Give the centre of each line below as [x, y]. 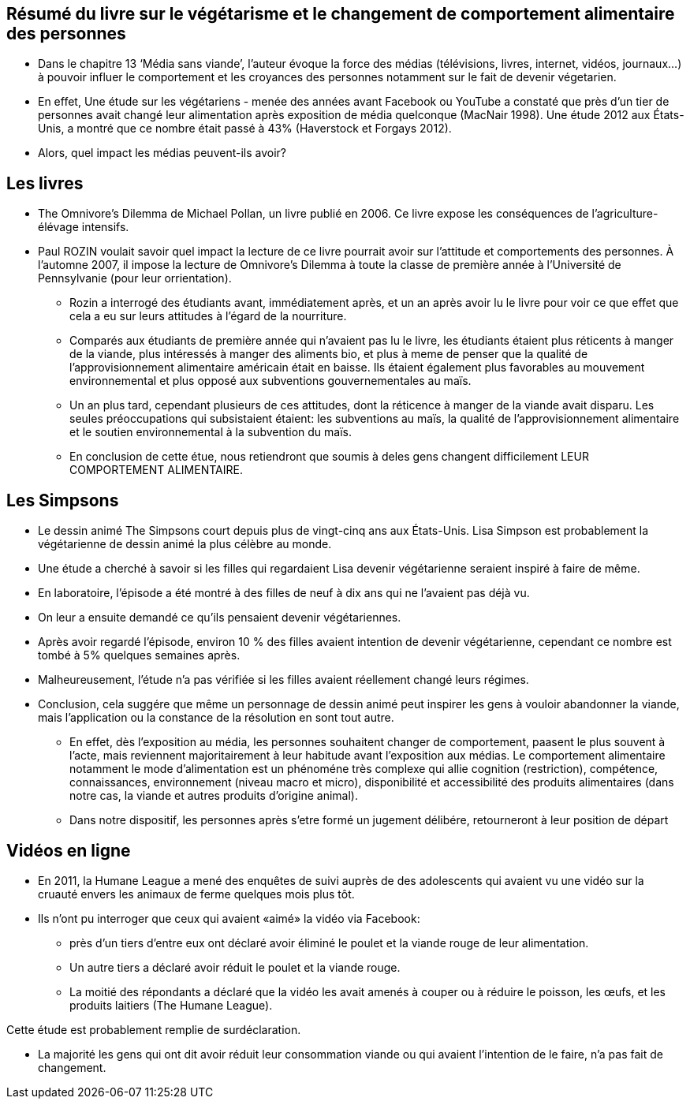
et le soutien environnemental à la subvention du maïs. [211, 432]
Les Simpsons [63, 500]
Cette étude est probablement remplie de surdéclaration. [154, 1029]
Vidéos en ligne [69, 850]
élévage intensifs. [84, 227]
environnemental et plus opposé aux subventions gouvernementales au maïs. [270, 381]
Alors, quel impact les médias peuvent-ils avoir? [162, 153]
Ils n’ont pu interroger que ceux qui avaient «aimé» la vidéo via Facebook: [229, 918]
